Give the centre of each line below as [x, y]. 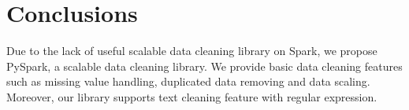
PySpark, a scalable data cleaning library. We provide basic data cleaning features [204, 66]
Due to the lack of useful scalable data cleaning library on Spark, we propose [192, 51]
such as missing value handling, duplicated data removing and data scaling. [188, 81]
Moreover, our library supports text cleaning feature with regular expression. [192, 96]
